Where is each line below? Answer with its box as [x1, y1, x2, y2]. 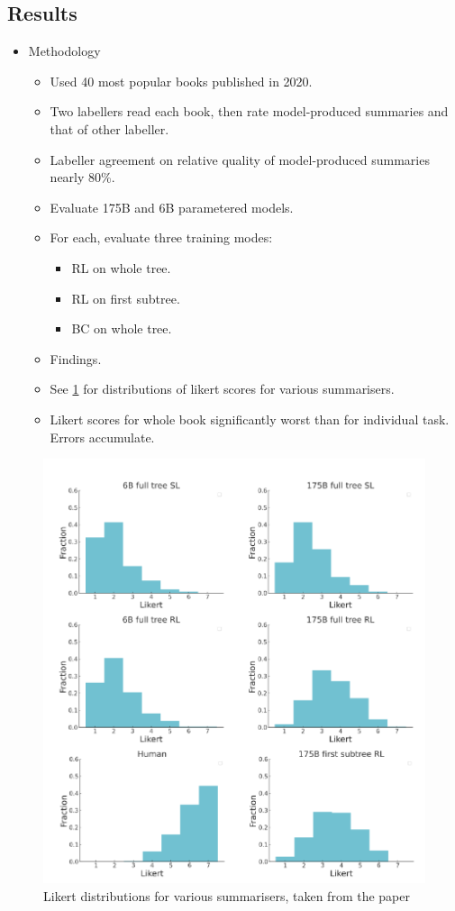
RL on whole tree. [71, 258, 171, 277]
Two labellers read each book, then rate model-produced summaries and [50, 102, 449, 121]
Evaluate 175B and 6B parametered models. [50, 197, 294, 216]
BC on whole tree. [71, 319, 172, 338]
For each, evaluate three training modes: [50, 228, 273, 247]
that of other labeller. [50, 119, 169, 138]
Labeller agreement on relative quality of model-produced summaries [50, 150, 430, 169]
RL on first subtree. [71, 288, 180, 307]
